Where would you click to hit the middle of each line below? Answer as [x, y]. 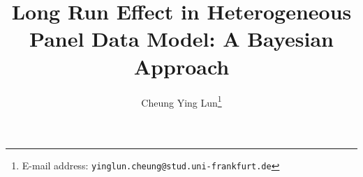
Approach [181, 66]
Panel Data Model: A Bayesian [181, 39]
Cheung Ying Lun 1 [181, 101]
